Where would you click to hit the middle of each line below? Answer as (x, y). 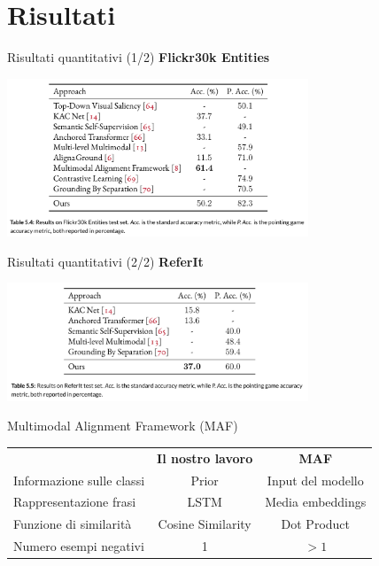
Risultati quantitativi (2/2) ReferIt (105, 261)
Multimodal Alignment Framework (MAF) (123, 426)
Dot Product (316, 524)
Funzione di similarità (73, 524)
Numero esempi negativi (79, 546)
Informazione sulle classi (79, 480)
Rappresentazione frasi (75, 502)
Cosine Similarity (205, 524)
